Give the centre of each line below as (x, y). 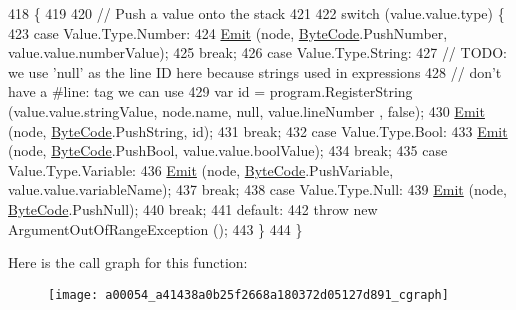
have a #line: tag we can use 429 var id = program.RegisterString (210, 91)
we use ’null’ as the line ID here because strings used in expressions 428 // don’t (255, 71)
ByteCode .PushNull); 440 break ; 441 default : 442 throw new (193, 208)
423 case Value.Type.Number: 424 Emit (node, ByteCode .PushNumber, (228, 32)
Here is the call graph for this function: (128, 262)
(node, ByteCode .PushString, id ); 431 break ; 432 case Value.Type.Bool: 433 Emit (258, 130)
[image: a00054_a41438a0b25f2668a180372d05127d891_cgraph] (248, 294)
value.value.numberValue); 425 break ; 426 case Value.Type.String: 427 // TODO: (258, 52)
